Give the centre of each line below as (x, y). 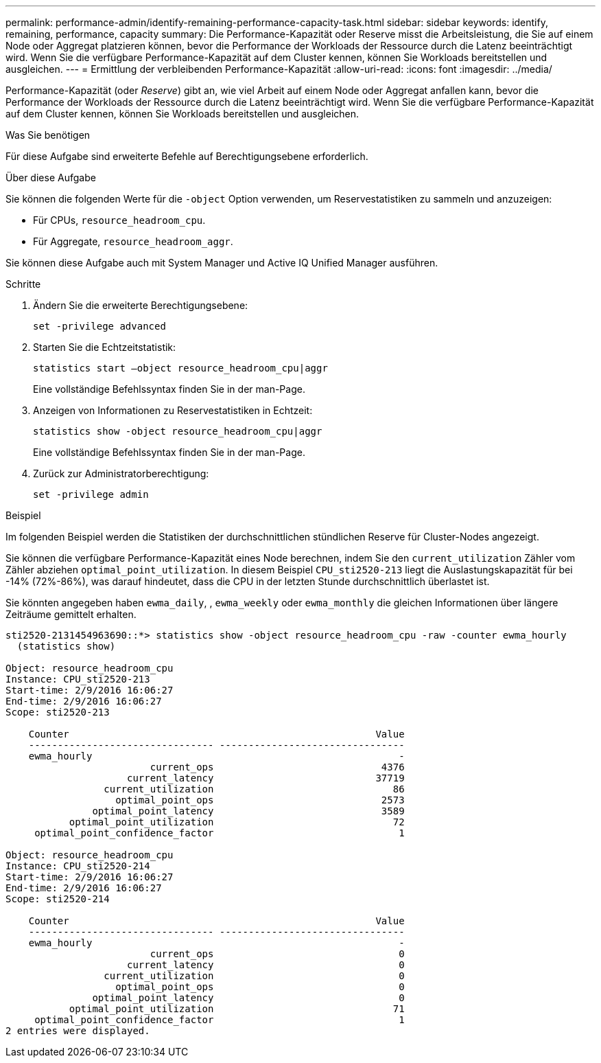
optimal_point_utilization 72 (237, 822)
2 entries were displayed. (78, 1031)
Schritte (23, 284)
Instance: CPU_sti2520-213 (78, 679)
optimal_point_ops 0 (260, 987)
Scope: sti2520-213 (58, 712)
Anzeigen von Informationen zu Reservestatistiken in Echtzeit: (173, 410)
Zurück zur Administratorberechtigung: (121, 473)
